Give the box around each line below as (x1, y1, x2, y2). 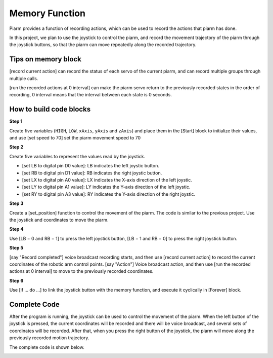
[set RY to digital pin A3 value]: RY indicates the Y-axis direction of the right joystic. (22, 191, 196, 197)
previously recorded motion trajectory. (9, 335, 89, 341)
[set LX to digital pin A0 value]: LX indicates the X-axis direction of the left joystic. (22, 177, 192, 183)
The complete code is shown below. (9, 344, 84, 350)
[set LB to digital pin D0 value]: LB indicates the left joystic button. (22, 163, 159, 169)
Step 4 (9, 226, 24, 232)
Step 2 (9, 144, 24, 150)
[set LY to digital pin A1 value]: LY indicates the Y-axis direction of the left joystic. (22, 184, 191, 190)
